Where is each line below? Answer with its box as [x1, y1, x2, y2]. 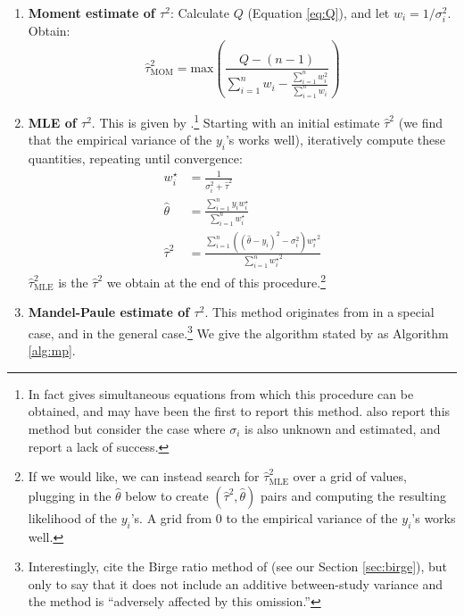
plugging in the [28, 486, 112, 504]
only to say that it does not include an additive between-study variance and [28, 574, 443, 593]
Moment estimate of [28, 4, 155, 21]
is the [58, 272, 88, 291]
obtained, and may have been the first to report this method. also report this [28, 402, 451, 420]
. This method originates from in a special [204, 303, 435, 321]
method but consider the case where [28, 419, 226, 437]
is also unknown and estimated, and [244, 419, 441, 437]
